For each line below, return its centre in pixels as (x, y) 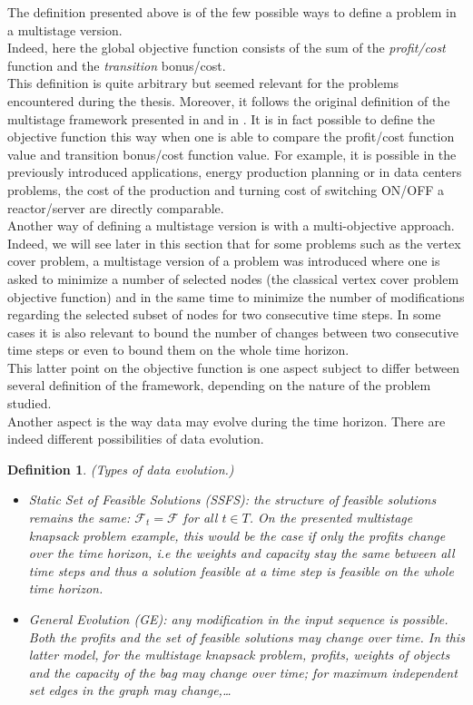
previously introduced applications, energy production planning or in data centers (235, 172)
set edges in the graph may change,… (130, 690)
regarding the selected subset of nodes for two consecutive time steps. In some (224, 314)
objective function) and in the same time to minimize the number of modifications (236, 296)
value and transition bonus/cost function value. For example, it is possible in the (232, 154)
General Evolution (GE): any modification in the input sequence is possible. (238, 619)
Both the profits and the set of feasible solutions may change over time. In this (246, 636)
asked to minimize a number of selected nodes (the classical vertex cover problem (233, 278)
